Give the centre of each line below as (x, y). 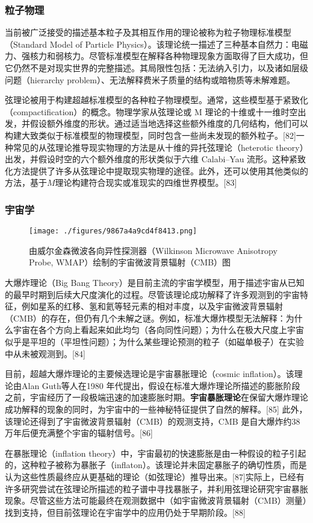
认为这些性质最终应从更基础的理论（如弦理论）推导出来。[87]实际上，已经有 (155, 476)
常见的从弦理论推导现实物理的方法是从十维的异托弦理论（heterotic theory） (160, 147)
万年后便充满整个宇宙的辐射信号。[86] (79, 433)
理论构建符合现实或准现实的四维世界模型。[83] (146, 182)
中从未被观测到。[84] (45, 353)
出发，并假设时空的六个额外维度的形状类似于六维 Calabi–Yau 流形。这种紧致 (156, 159)
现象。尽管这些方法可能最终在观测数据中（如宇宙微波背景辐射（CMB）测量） (156, 500)
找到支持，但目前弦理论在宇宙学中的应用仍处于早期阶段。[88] (125, 512)
